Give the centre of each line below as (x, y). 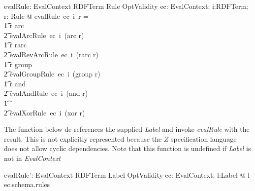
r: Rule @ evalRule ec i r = (46, 16)
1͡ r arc (14, 25)
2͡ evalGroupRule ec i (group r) (52, 74)
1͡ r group (18, 64)
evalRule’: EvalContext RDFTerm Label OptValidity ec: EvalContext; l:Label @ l (127, 174)
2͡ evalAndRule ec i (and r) (46, 93)
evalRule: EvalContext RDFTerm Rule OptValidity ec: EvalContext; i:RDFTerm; (127, 6)
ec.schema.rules (27, 184)
